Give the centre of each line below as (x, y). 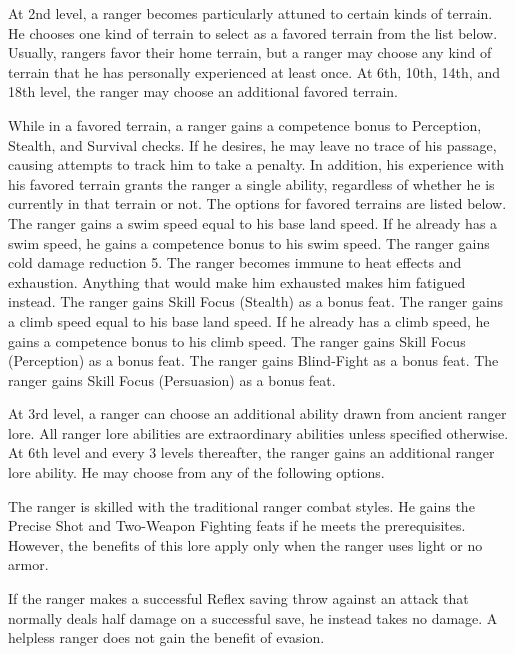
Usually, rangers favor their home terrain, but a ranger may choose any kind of (250, 52)
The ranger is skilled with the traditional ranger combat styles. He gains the (241, 505)
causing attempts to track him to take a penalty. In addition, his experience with (256, 164)
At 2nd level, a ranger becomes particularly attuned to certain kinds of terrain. (250, 13)
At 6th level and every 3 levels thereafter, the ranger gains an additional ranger (251, 452)
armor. (28, 564)
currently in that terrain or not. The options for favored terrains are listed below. (257, 203)
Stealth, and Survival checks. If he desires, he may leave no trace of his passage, (252, 144)
